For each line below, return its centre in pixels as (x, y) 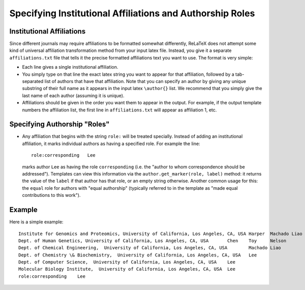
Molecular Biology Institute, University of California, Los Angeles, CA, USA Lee (127, 269)
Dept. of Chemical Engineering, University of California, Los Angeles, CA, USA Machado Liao (150, 248)
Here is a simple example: (36, 222)
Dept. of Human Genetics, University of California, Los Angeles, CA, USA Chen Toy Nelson (152, 241)
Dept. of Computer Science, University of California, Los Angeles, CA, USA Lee (127, 262)
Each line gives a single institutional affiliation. (70, 67)
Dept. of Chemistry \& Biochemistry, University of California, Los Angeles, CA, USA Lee (138, 255)
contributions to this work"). (51, 195)
